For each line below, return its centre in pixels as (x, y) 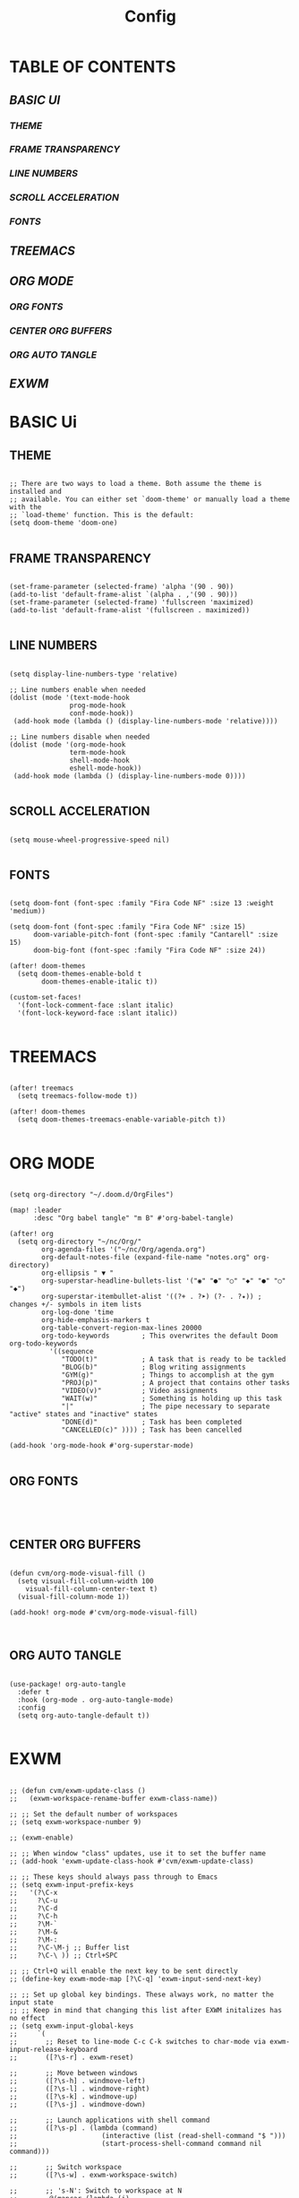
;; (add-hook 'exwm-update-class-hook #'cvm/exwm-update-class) (132, 1861)
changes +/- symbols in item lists (76, 1305)
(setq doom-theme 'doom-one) (64, 523)
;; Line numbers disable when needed (80, 737)
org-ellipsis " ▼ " (78, 1273)
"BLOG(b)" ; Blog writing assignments (154, 1367)
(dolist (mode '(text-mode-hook (69, 697)
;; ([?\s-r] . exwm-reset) (72, 2057)
